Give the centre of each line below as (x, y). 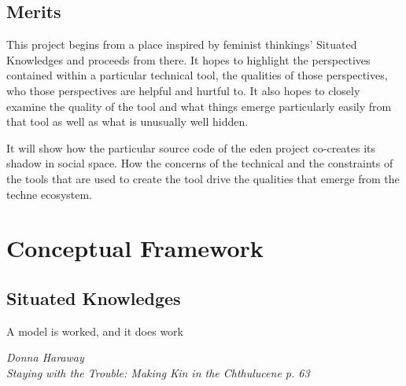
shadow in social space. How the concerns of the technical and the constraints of (200, 163)
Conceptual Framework (135, 248)
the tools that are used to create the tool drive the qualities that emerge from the (203, 178)
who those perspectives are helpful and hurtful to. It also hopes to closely (183, 90)
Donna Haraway (45, 357)
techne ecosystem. (50, 194)
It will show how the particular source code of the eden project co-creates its (191, 147)
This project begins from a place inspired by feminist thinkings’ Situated (182, 44)
